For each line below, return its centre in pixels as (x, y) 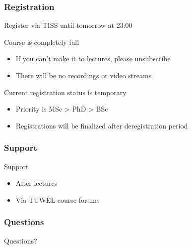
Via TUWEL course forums (58, 199)
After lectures (36, 183)
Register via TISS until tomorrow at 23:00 (68, 25)
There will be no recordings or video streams (84, 75)
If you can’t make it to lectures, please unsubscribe (93, 59)
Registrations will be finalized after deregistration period (102, 125)
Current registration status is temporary (65, 92)
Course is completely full (42, 42)
